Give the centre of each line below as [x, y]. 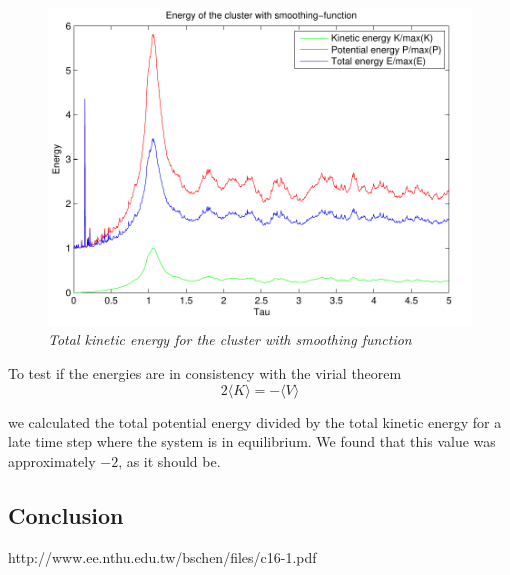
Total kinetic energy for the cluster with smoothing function [230, 339]
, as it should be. [169, 460]
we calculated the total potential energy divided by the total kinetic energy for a [255, 421]
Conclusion [66, 514]
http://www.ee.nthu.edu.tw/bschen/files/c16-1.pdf [162, 556]
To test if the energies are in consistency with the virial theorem [205, 372]
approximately [52, 460]
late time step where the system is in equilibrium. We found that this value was [252, 441]
